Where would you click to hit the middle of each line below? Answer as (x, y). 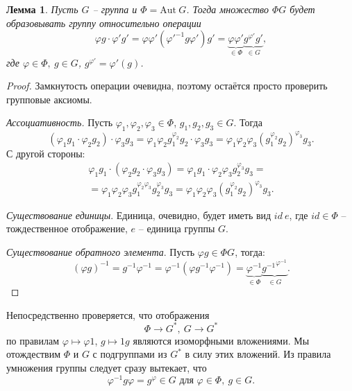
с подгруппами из (130, 354)
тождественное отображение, (67, 228)
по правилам (33, 340)
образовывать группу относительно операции (104, 23)
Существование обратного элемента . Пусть (101, 252)
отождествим (34, 354)
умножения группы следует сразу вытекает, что (107, 368)
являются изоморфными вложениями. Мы (221, 340)
